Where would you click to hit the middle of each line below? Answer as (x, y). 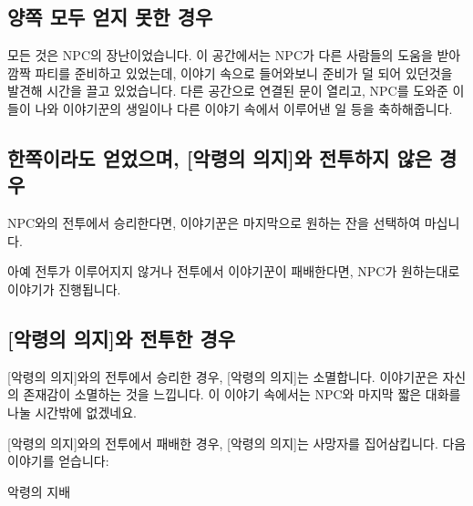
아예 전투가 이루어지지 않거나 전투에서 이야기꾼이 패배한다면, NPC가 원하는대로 (234, 271)
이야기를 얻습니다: (58, 461)
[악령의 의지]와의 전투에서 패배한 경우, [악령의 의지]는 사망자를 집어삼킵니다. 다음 (237, 443)
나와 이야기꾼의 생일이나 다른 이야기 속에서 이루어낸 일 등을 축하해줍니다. (244, 108)
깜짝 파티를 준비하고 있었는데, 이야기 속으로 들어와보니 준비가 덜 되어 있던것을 (230, 72)
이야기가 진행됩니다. (64, 289)
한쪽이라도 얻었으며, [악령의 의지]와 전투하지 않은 (220, 157)
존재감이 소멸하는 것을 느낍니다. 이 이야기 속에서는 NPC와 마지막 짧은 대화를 (242, 394)
